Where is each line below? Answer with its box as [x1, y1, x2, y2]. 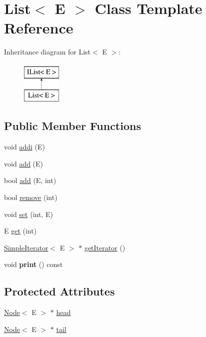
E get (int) [4, 225, 37, 236]
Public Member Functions [4, 118, 141, 133]
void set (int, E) [4, 208, 53, 219]
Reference [4, 17, 73, 38]
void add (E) [4, 158, 43, 168]
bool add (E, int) [4, 175, 56, 185]
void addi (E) [4, 141, 45, 152]
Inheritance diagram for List [4, 46, 91, 57]
